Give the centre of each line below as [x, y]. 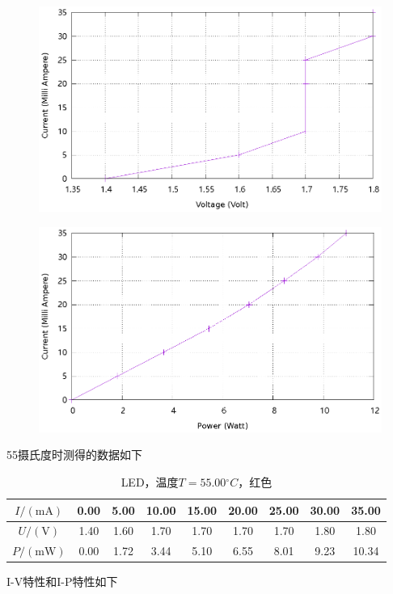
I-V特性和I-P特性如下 [62, 581]
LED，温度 [150, 481]
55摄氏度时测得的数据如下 [74, 455]
